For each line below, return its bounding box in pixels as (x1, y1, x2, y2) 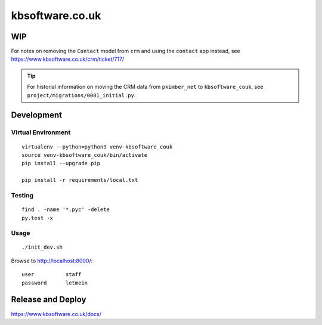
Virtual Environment (11, 128, 71, 137)
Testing (11, 191, 34, 199)
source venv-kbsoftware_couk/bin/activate (21, 151, 148, 158)
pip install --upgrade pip (21, 160, 101, 167)
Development (11, 110, 63, 120)
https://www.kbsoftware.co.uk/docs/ (11, 310, 101, 317)
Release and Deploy (11, 295, 86, 305)
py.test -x (21, 215, 54, 221)
